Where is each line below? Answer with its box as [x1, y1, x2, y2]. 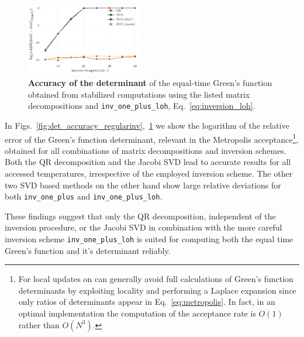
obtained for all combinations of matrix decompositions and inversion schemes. [5, 144, 286, 156]
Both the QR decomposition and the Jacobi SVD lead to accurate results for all [5, 156, 291, 168]
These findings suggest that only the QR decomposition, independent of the [5, 209, 276, 222]
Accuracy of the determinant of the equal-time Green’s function [28, 77, 272, 89]
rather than [18, 318, 60, 331]
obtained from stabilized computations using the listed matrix [28, 88, 250, 100]
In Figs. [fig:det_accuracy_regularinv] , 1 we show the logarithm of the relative [5, 119, 289, 131]
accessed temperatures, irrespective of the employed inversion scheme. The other [5, 167, 293, 179]
